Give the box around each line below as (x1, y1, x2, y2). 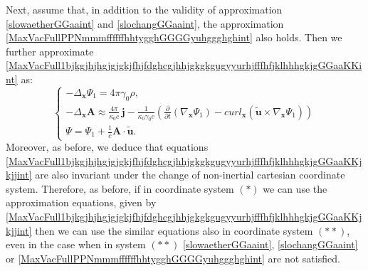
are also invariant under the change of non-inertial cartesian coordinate (35, 167, 345, 182)
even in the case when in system (6, 237, 146, 252)
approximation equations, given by (6, 195, 157, 210)
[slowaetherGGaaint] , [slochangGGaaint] (183, 237, 358, 252)
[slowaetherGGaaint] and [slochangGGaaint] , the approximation (6, 16, 284, 31)
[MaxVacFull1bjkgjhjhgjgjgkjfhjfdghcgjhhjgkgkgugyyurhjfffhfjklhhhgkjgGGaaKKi (6, 58, 362, 73)
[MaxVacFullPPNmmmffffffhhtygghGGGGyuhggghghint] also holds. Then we (6, 30, 342, 45)
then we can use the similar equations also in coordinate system (35, 223, 313, 238)
